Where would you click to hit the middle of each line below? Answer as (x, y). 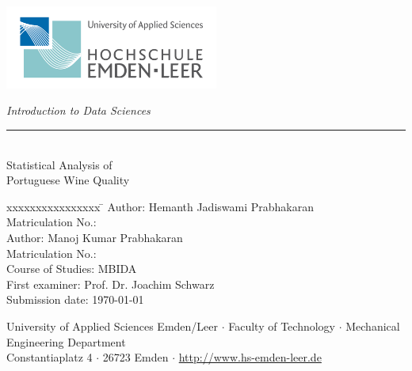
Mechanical (373, 326)
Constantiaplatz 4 (50, 357)
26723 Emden (135, 357)
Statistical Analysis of (59, 164)
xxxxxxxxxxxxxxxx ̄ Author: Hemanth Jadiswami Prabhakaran (160, 206)
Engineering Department (66, 341)
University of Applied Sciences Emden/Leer (113, 326)
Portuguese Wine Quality (68, 180)
